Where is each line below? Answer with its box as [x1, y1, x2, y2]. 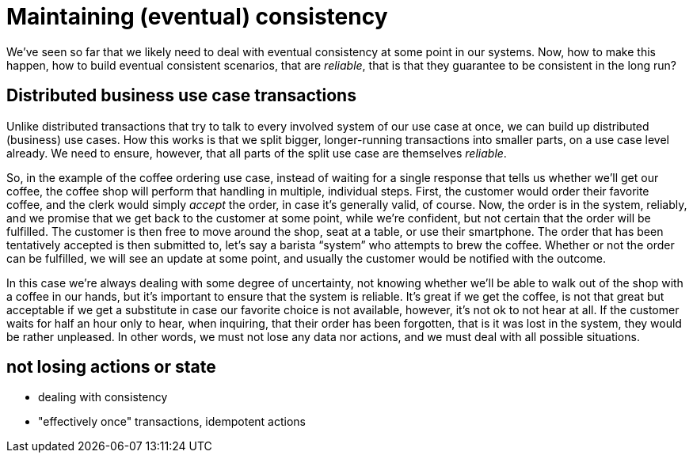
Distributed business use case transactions [6, 85, 356, 106]
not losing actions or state [6, 357, 216, 377]
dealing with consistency [38, 390, 168, 404]
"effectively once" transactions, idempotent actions [38, 415, 306, 429]
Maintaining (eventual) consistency [6, 3, 388, 30]
